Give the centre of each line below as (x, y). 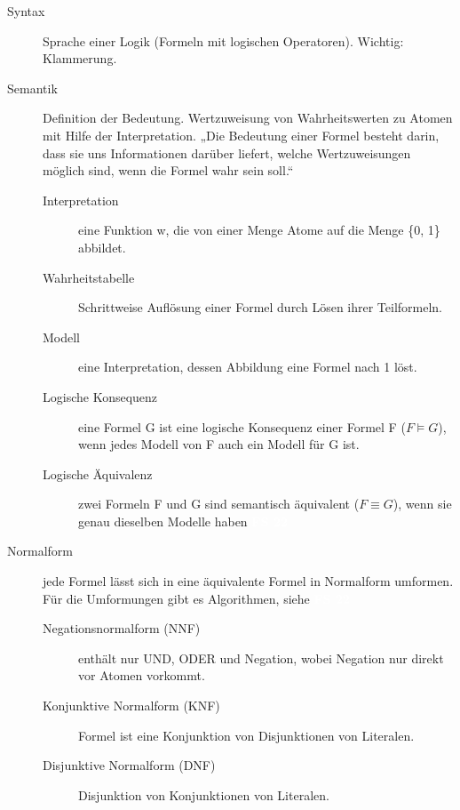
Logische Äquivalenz (98, 473)
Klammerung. (80, 58)
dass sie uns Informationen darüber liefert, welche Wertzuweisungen (227, 152)
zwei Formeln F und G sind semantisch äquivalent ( (219, 504)
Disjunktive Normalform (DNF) (129, 765)
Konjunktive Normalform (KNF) (131, 706)
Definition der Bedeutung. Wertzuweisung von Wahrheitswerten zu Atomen (248, 118)
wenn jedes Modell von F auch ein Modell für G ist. (219, 444)
